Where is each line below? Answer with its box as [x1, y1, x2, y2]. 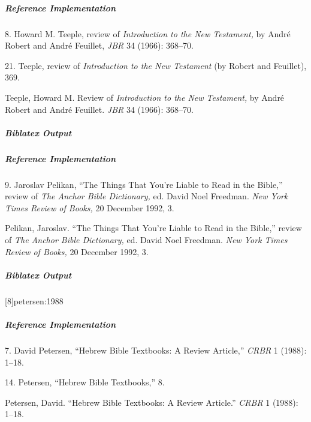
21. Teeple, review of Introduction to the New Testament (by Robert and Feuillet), [5, 59, 307, 71]
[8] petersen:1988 [5, 294, 64, 307]
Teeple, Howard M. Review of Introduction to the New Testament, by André [5, 91, 285, 103]
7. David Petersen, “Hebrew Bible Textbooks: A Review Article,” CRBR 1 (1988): [5, 343, 307, 356]
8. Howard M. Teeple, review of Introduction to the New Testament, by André [5, 27, 291, 40]
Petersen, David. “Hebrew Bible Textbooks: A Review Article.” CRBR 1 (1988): [5, 396, 298, 408]
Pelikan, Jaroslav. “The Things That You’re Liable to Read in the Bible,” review [5, 222, 302, 234]
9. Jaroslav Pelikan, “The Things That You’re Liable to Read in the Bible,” [5, 178, 283, 190]
